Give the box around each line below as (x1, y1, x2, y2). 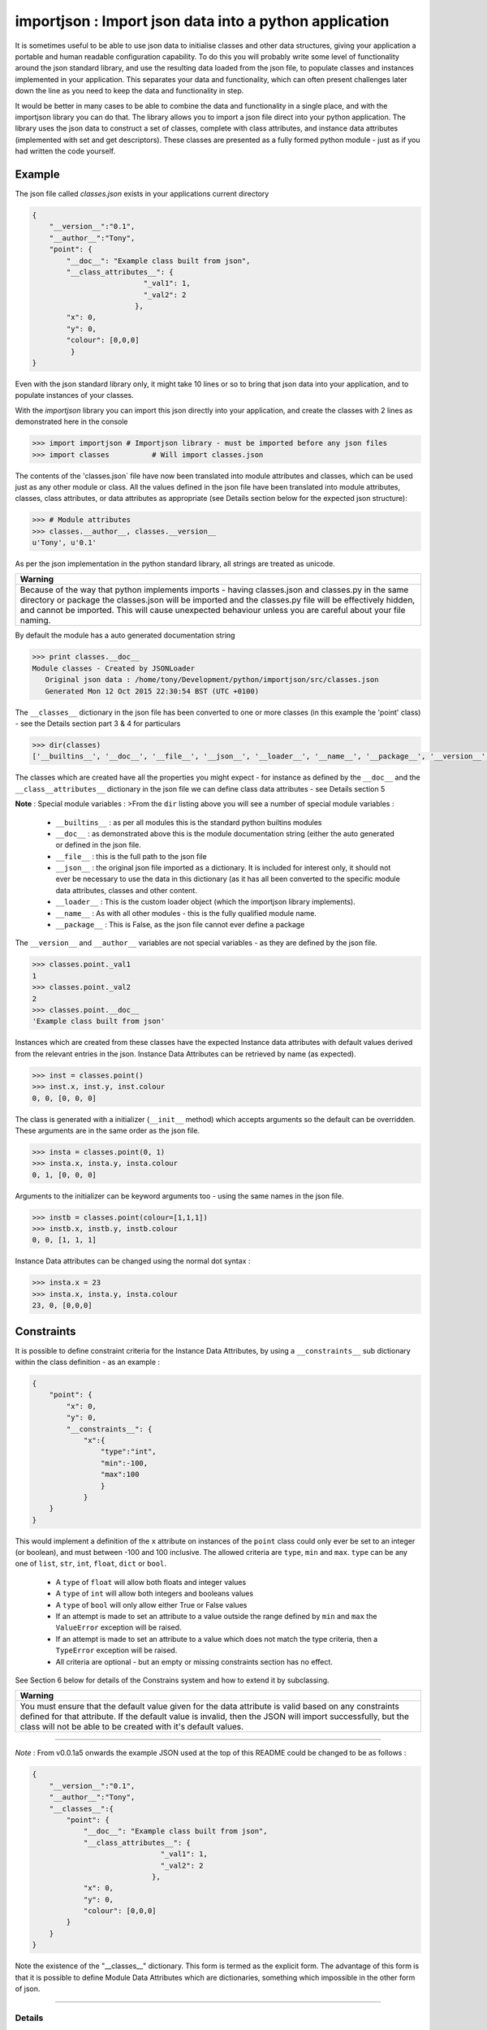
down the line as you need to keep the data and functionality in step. (15, 86, 244, 96)
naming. (19, 615, 51, 626)
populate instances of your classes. (15, 391, 134, 400)
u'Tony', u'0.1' (32, 538, 97, 547)
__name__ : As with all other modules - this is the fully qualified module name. (55, 908, 317, 918)
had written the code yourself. (15, 146, 116, 156)
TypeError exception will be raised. (55, 1645, 178, 1656)
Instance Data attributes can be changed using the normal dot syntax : (15, 1256, 251, 1266)
